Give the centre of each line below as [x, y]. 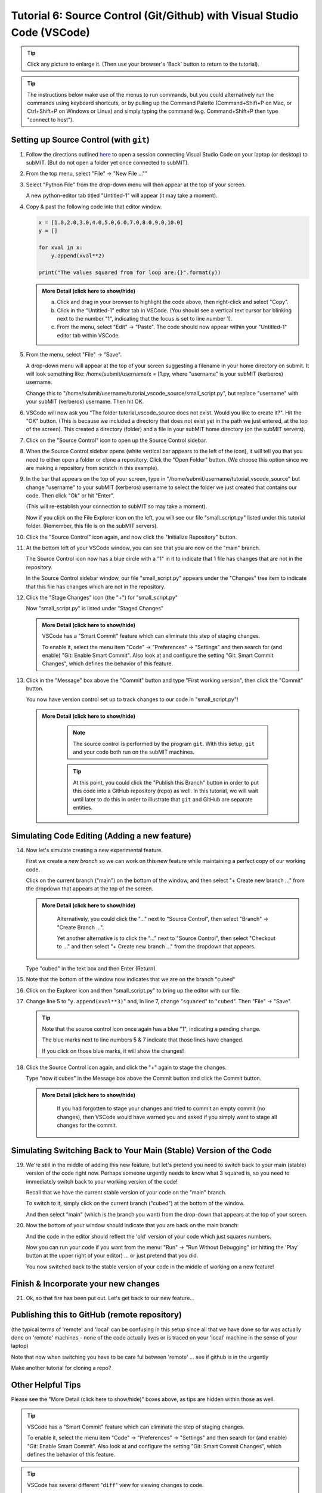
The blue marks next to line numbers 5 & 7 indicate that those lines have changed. [143, 1040]
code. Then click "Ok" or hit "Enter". [70, 496]
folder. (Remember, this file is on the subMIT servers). [92, 526]
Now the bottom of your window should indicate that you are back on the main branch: [132, 1225]
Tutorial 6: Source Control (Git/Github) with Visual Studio [155, 16]
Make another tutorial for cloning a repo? [61, 1368]
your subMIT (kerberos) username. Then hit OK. [85, 402]
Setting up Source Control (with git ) [80, 139]
